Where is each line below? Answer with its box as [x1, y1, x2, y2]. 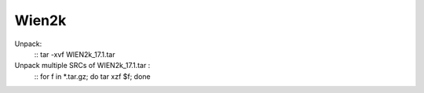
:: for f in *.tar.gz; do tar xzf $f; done [34, 71, 151, 81]
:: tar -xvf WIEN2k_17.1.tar [34, 49, 115, 59]
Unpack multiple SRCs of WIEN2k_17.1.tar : [14, 61, 151, 70]
